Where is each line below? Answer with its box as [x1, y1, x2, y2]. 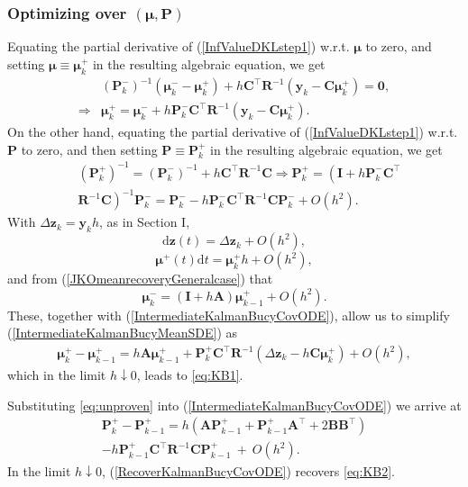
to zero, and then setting [21, 140, 158, 158]
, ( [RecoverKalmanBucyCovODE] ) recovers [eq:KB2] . [101, 462, 396, 481]
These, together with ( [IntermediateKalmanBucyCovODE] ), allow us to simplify [7, 305, 450, 324]
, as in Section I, [99, 212, 190, 231]
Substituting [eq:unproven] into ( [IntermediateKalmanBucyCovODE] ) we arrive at [7, 395, 462, 414]
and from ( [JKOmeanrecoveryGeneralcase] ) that [7, 269, 273, 288]
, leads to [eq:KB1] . [136, 365, 243, 384]
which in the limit [7, 365, 106, 384]
